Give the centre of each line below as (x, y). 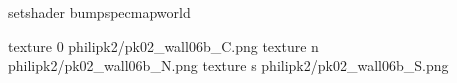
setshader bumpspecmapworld (99, 12)
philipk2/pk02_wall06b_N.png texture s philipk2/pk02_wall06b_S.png (228, 65)
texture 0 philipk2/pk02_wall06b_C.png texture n (163, 45)
